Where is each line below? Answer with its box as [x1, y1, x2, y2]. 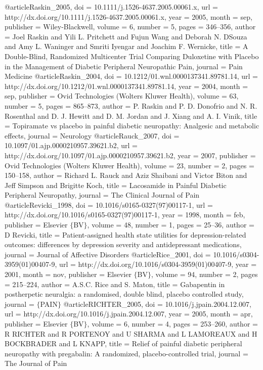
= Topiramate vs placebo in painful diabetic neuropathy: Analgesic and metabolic [5, 120, 259, 131]
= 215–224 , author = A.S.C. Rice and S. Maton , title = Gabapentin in [5, 279, 225, 289]
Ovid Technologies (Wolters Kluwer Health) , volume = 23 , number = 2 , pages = [5, 160, 254, 170]
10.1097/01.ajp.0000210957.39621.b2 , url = [5, 140, 138, 151]
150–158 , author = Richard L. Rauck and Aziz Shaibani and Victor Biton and [5, 170, 247, 180]
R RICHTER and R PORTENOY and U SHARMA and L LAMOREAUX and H [5, 328, 257, 339]
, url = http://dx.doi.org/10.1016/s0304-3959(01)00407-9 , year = [55, 259, 257, 269]
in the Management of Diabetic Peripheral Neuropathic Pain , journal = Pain [5, 61, 243, 71]
